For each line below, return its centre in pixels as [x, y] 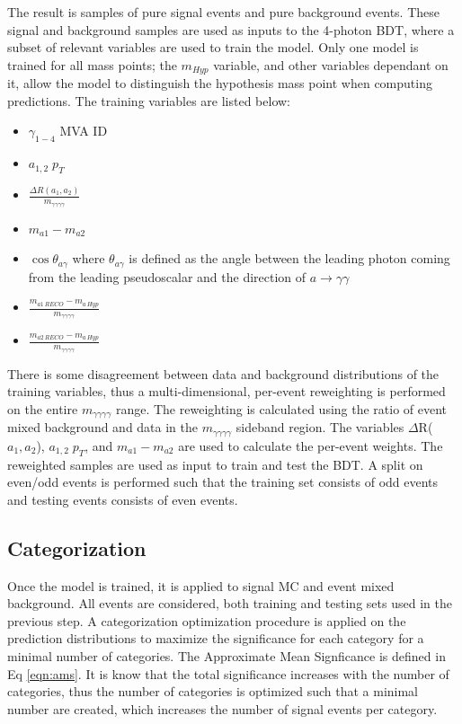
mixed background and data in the [103, 427]
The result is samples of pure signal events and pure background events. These [224, 12]
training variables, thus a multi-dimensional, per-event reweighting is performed [227, 391]
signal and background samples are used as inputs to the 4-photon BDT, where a [231, 29]
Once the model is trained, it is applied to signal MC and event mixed [201, 585]
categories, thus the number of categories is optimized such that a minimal [213, 691]
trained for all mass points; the [92, 64]
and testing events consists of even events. [123, 499]
